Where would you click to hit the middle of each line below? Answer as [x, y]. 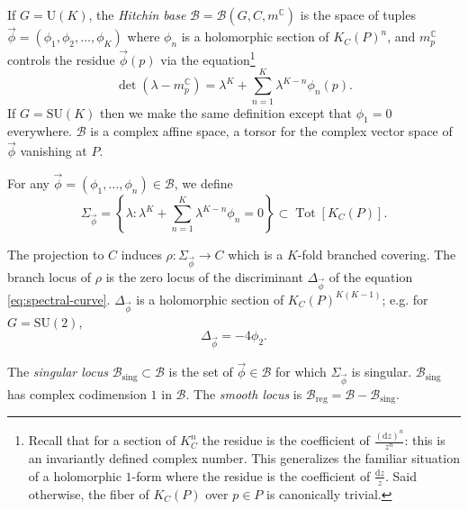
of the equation [371, 276]
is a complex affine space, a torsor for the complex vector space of [271, 131]
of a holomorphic [75, 475]
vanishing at [54, 151]
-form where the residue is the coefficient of [251, 475]
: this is [425, 440]
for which [301, 372]
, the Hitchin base [137, 14]
